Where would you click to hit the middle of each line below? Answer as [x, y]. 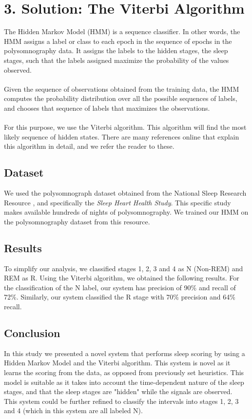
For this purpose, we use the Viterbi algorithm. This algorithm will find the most [125, 127]
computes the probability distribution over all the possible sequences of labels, [121, 98]
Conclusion [32, 332]
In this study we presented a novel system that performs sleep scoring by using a [125, 353]
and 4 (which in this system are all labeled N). [73, 410]
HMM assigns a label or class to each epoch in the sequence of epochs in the [118, 41]
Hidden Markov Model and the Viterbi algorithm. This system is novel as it [117, 363]
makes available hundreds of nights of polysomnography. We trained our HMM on [126, 212]
